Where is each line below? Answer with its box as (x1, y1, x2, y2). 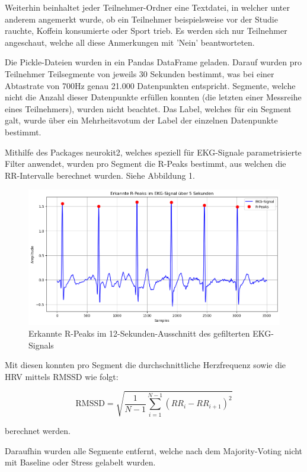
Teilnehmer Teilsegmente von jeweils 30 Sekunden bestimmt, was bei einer (5, 67, 274, 80)
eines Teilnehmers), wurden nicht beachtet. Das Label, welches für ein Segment (5, 102, 292, 115)
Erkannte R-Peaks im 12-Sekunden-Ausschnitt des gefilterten (28, 327, 250, 340)
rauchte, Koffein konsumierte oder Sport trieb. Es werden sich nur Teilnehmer (5, 24, 287, 37)
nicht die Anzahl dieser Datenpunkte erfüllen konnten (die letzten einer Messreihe (5, 91, 302, 103)
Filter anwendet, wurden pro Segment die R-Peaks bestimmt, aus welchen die (5, 157, 286, 170)
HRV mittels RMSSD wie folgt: (5, 370, 119, 382)
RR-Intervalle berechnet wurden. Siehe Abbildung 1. (5, 169, 195, 181)
